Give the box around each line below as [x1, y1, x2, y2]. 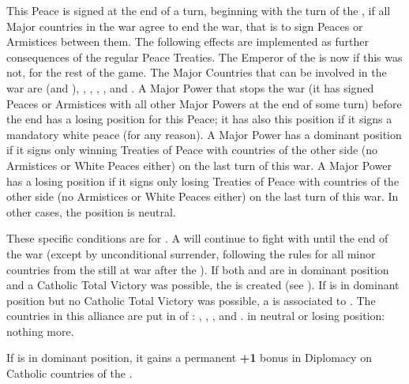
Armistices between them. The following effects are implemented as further [6, 33, 369, 50]
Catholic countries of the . [6, 365, 133, 382]
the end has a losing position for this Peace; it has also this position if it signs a [6, 111, 392, 127]
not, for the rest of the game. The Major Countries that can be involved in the [6, 64, 387, 81]
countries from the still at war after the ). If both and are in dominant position [6, 261, 389, 277]
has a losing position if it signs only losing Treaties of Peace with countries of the [6, 172, 400, 189]
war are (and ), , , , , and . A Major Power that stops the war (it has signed [6, 79, 374, 96]
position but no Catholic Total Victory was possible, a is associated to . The [6, 292, 376, 308]
